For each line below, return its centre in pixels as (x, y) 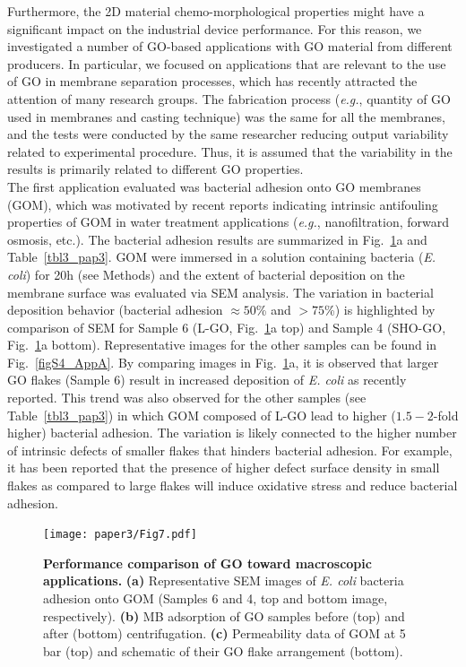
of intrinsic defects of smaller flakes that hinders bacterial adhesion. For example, (230, 450)
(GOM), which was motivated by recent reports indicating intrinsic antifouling (223, 204)
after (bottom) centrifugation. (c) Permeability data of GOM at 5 (224, 633)
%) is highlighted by (380, 310)
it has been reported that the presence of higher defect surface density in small (224, 468)
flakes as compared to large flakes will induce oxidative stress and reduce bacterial (233, 485)
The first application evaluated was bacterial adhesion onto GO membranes (214, 186)
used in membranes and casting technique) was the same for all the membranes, (226, 116)
